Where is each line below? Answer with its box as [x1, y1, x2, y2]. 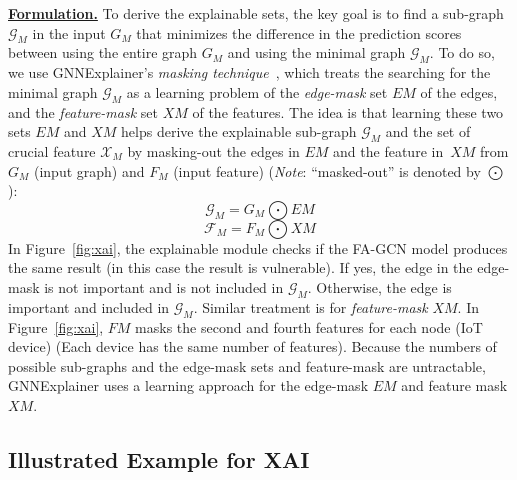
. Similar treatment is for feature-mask [193, 296, 428, 317]
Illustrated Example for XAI [8, 443, 310, 474]
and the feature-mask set [8, 101, 158, 122]
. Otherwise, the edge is [307, 276, 452, 297]
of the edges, [420, 81, 498, 102]
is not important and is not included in [44, 276, 284, 297]
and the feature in [333, 140, 444, 161]
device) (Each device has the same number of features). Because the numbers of [8, 336, 497, 357]
